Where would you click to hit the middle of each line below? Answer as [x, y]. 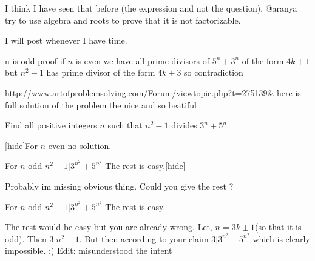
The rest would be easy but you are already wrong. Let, [109, 227]
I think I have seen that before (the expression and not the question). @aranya [151, 8]
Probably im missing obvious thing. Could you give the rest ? [119, 186]
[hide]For [21, 145]
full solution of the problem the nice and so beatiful [101, 104]
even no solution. [80, 145]
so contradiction [214, 72]
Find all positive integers [51, 125]
